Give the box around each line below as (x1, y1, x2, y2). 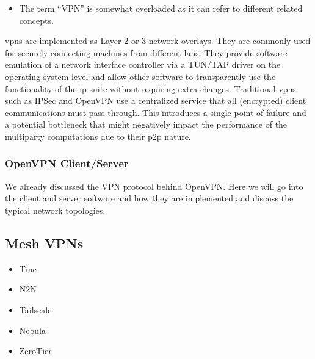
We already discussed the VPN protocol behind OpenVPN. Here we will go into (5, 179, 303, 192)
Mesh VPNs (5, 233, 84, 252)
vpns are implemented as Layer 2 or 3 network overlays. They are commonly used (5, 34, 311, 47)
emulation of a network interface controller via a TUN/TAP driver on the (5, 58, 281, 71)
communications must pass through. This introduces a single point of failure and (5, 106, 306, 118)
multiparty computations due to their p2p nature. (5, 129, 191, 142)
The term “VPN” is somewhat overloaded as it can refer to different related (19, 2, 303, 14)
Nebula (19, 324, 46, 336)
